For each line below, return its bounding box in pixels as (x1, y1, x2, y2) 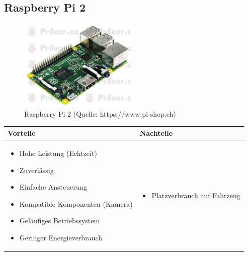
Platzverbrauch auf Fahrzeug (151, 190, 240, 200)
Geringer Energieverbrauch (19, 232, 103, 242)
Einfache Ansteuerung (19, 182, 88, 192)
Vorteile (8, 128, 36, 138)
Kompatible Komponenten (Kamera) (19, 198, 133, 209)
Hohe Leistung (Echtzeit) (19, 147, 97, 158)
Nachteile (139, 128, 173, 138)
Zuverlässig (19, 164, 54, 175)
